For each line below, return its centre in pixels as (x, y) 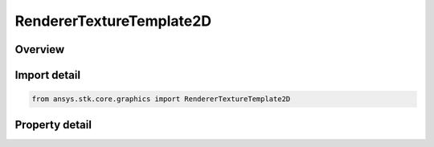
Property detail (53, 125)
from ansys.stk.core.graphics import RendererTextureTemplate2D (161, 99)
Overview (40, 49)
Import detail (47, 75)
